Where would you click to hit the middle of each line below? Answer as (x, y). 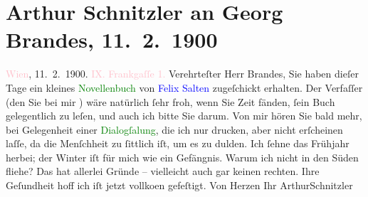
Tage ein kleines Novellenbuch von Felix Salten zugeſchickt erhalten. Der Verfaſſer (184, 87)
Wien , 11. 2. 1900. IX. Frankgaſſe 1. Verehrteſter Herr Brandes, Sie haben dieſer (182, 74)
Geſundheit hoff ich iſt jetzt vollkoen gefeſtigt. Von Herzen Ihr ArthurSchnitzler (179, 185)
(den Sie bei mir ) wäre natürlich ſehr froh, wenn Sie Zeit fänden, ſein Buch (170, 101)
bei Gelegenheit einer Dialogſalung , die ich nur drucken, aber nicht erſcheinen (174, 129)
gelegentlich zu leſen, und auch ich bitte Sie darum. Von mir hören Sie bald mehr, (184, 116)
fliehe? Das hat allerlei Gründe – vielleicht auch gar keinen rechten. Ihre (163, 171)
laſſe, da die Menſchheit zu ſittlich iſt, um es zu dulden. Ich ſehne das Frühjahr (178, 143)
